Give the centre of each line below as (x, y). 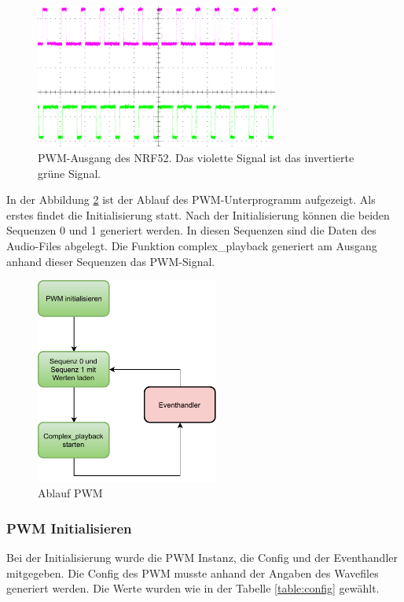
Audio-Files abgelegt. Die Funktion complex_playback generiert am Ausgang (192, 245)
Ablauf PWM (70, 493)
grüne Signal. (70, 173)
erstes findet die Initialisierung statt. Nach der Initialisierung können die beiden (198, 214)
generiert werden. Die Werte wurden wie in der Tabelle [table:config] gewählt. (193, 588)
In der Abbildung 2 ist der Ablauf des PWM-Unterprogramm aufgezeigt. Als (191, 199)
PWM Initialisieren (69, 528)
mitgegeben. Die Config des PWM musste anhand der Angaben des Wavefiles (193, 572)
